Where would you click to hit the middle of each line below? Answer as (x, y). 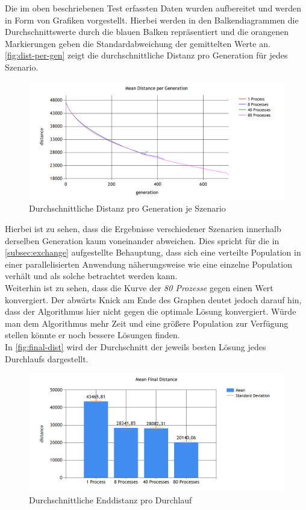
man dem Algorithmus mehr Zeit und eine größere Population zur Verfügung (147, 323)
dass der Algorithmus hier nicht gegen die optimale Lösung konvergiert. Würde (151, 311)
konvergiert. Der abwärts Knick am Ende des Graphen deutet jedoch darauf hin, (153, 299)
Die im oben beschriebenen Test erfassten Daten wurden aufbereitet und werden (153, 8)
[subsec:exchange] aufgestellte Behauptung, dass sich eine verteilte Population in (153, 252)
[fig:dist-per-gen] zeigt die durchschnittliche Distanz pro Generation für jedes (146, 55)
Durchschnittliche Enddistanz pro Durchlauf (111, 500)
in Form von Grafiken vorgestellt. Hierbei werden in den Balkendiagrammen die (152, 20)
